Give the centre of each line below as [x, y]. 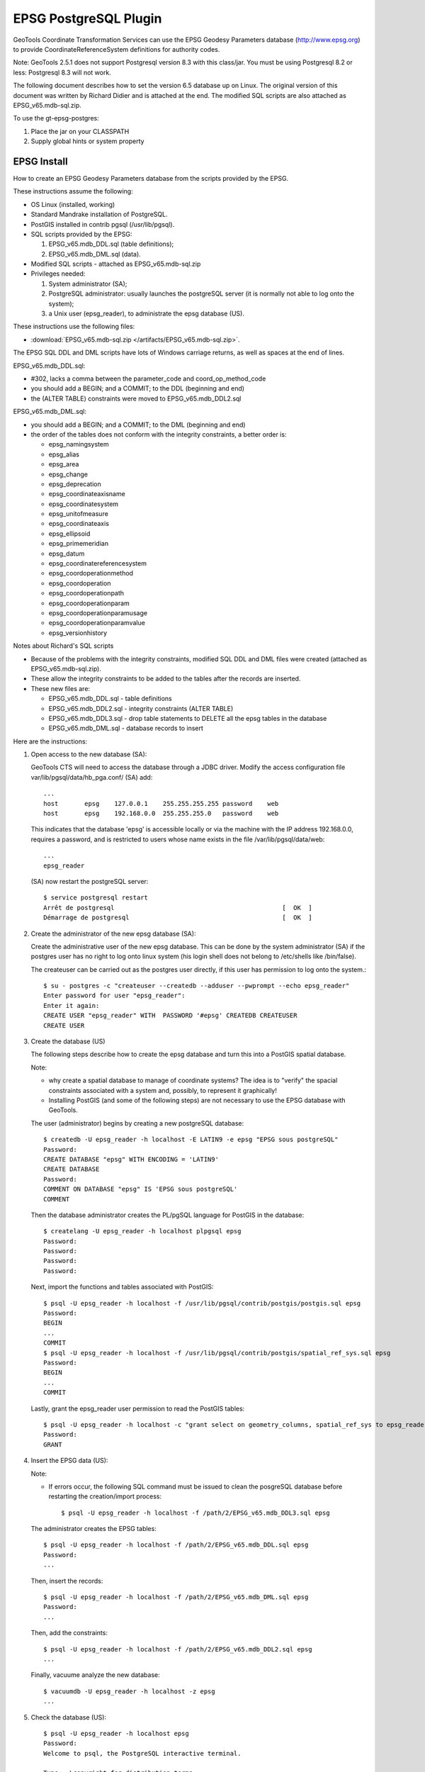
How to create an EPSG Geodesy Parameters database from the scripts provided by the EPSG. [151, 178]
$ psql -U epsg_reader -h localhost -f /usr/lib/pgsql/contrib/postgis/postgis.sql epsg [202, 1303]
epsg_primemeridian [79, 544]
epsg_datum [67, 554]
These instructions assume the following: [73, 191]
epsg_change [68, 474]
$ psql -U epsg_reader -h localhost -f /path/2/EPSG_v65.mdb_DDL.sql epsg [176, 1545]
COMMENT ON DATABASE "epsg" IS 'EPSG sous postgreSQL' [141, 1189]
